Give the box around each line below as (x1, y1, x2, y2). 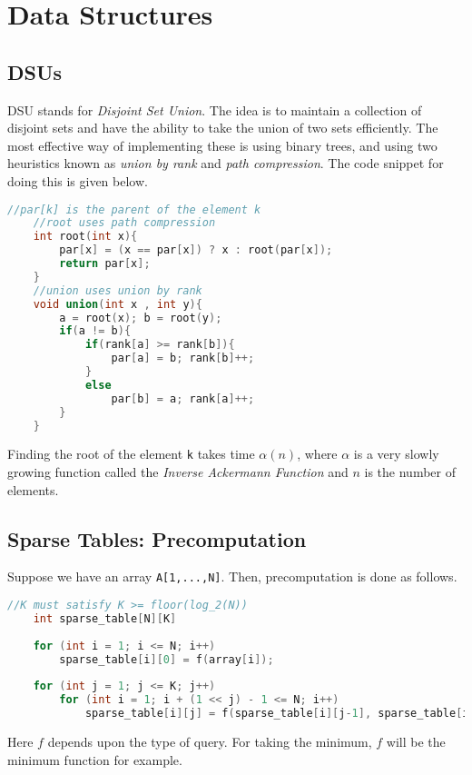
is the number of (364, 462, 456, 482)
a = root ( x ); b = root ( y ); (59, 311, 222, 324)
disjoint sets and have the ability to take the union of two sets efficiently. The (7, 118, 438, 137)
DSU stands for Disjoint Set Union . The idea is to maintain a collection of (7, 100, 422, 119)
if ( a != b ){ (59, 324, 132, 338)
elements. (7, 480, 59, 499)
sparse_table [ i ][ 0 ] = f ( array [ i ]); (59, 652, 274, 666)
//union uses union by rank (33, 283, 202, 297)
